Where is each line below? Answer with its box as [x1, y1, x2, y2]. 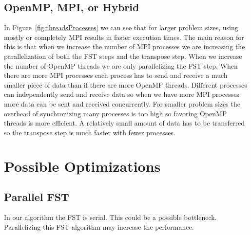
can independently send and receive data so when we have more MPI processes [4, 89, 239, 99]
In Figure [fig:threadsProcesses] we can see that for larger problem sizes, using [4, 22, 238, 33]
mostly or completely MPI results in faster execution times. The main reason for [4, 32, 244, 42]
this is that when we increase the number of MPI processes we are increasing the [4, 41, 245, 52]
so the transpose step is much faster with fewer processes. [4, 127, 175, 137]
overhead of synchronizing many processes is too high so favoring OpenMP [4, 108, 227, 118]
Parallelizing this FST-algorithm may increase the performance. [4, 221, 194, 232]
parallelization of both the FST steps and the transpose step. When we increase [4, 51, 242, 61]
